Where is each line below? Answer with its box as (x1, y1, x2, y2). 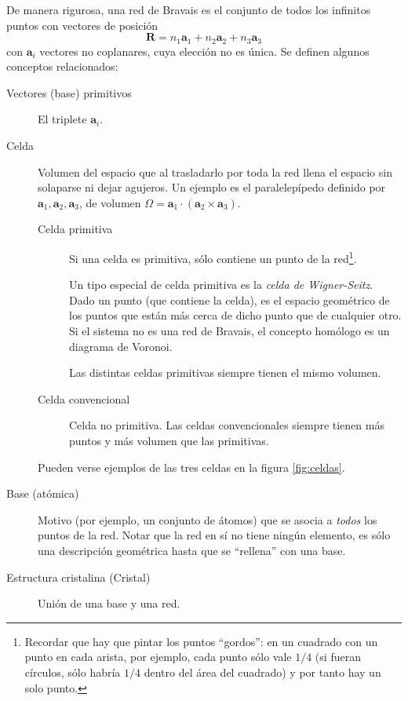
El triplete (38, 111, 87, 127)
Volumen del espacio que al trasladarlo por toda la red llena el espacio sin (38, 163, 392, 180)
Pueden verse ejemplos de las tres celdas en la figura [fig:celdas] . (38, 458, 345, 475)
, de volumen (79, 194, 141, 210)
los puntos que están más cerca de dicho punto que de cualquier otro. (69, 307, 402, 323)
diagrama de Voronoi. (69, 338, 173, 354)
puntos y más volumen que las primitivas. (69, 432, 269, 448)
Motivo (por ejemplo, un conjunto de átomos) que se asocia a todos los (38, 511, 377, 528)
